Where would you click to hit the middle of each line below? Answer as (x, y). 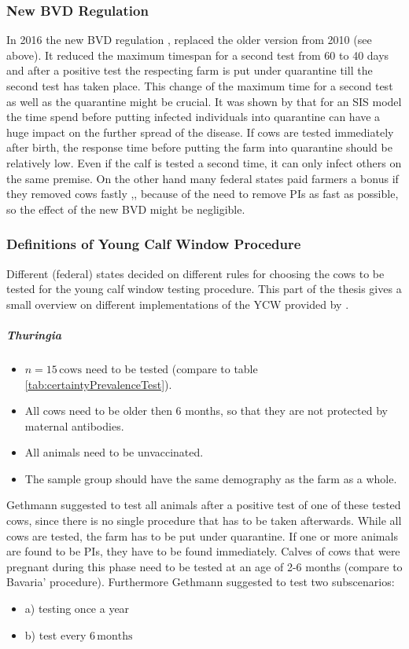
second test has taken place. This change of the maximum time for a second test (200, 86)
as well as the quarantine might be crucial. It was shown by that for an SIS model (204, 101)
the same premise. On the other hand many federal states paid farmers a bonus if (203, 178)
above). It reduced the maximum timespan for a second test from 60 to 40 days (198, 55)
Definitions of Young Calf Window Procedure (154, 244)
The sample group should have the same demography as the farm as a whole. (211, 478)
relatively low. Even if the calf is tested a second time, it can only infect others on (204, 162)
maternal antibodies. (74, 425)
